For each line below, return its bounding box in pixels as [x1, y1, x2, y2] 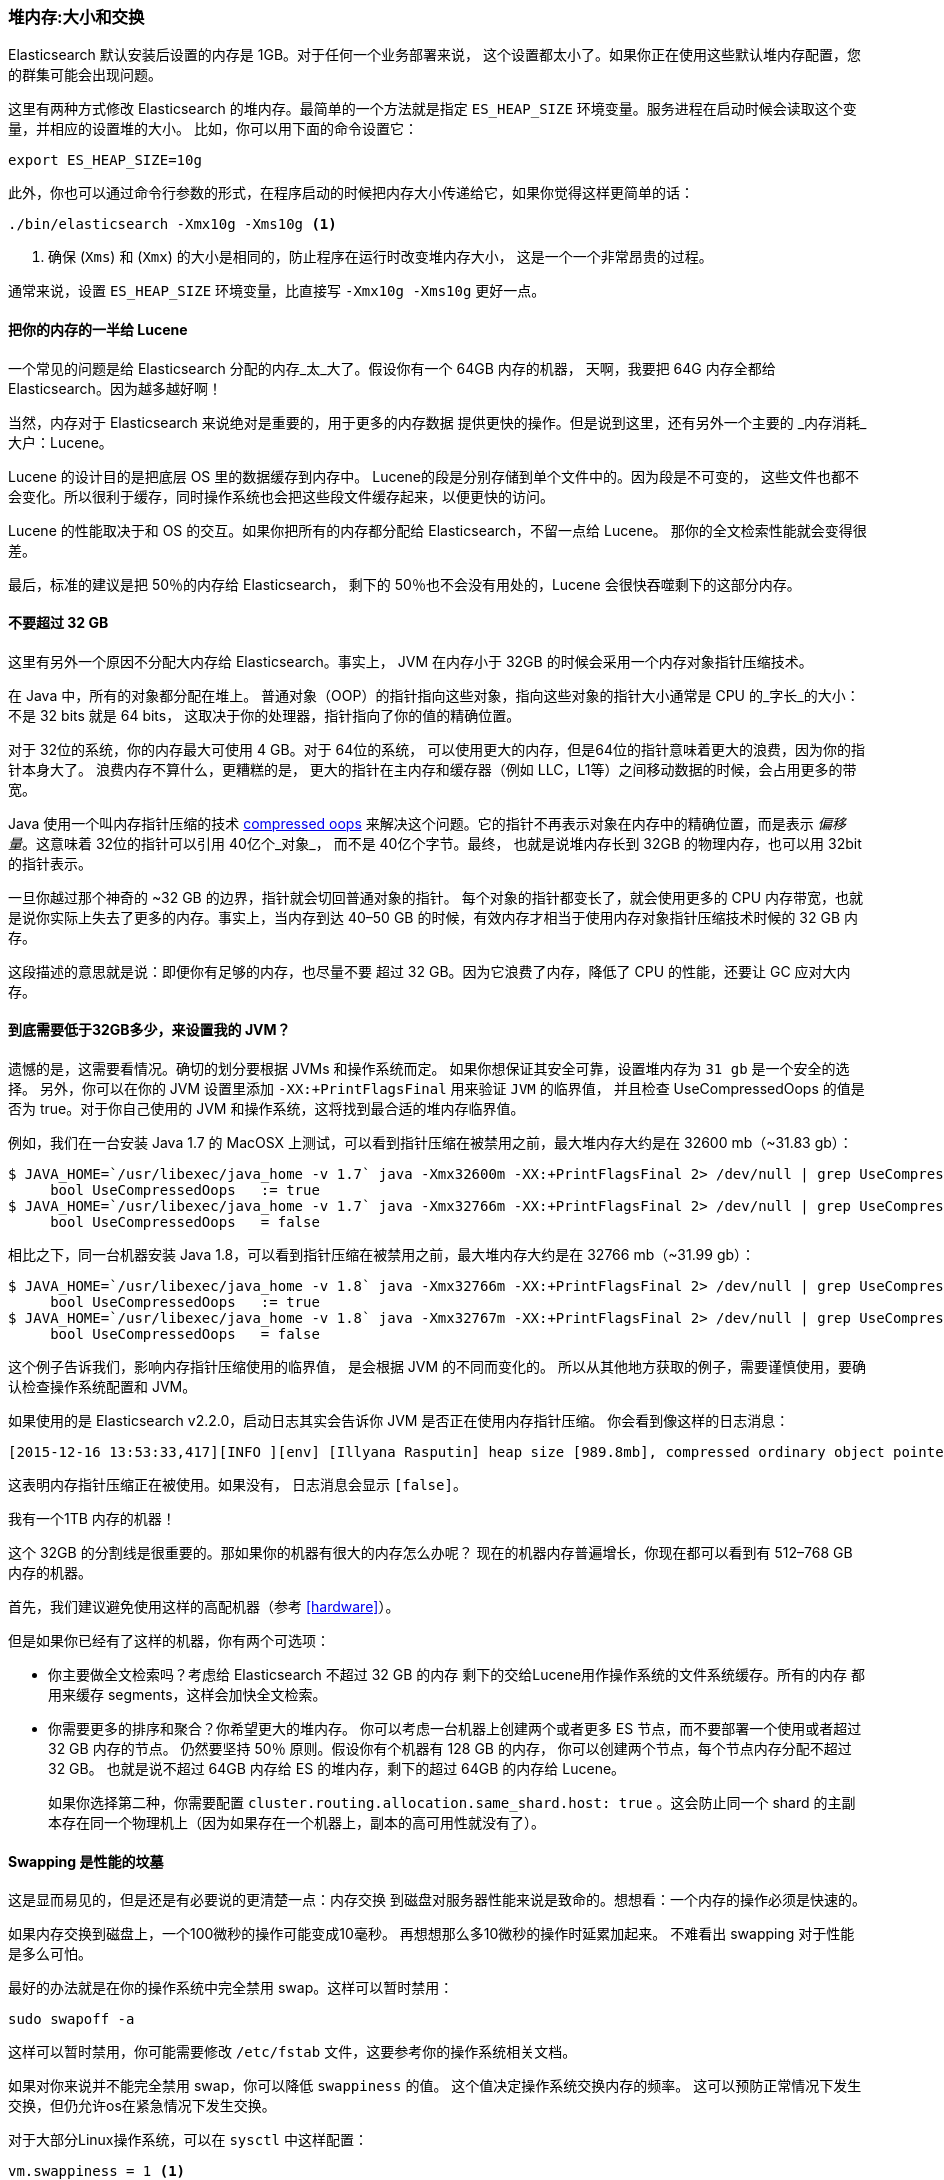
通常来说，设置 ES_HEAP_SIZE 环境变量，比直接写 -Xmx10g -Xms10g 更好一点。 [8, 282, 546, 300]
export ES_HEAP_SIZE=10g [8, 152, 202, 169]
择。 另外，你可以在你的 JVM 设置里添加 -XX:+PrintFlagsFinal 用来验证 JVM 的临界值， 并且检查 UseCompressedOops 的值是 [8, 1080, 865, 1098]
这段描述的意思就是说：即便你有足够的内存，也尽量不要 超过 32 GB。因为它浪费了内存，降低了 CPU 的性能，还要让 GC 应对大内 [8, 962, 851, 980]
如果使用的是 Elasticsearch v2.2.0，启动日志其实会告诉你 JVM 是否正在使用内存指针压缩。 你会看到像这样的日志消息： [8, 1412, 790, 1430]
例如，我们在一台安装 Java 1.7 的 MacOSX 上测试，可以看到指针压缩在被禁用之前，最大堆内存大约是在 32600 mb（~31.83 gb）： [8, 1134, 853, 1152]
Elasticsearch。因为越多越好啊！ [8, 379, 222, 397]
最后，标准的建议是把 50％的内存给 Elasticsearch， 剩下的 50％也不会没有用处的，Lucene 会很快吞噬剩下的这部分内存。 [8, 575, 801, 593]
